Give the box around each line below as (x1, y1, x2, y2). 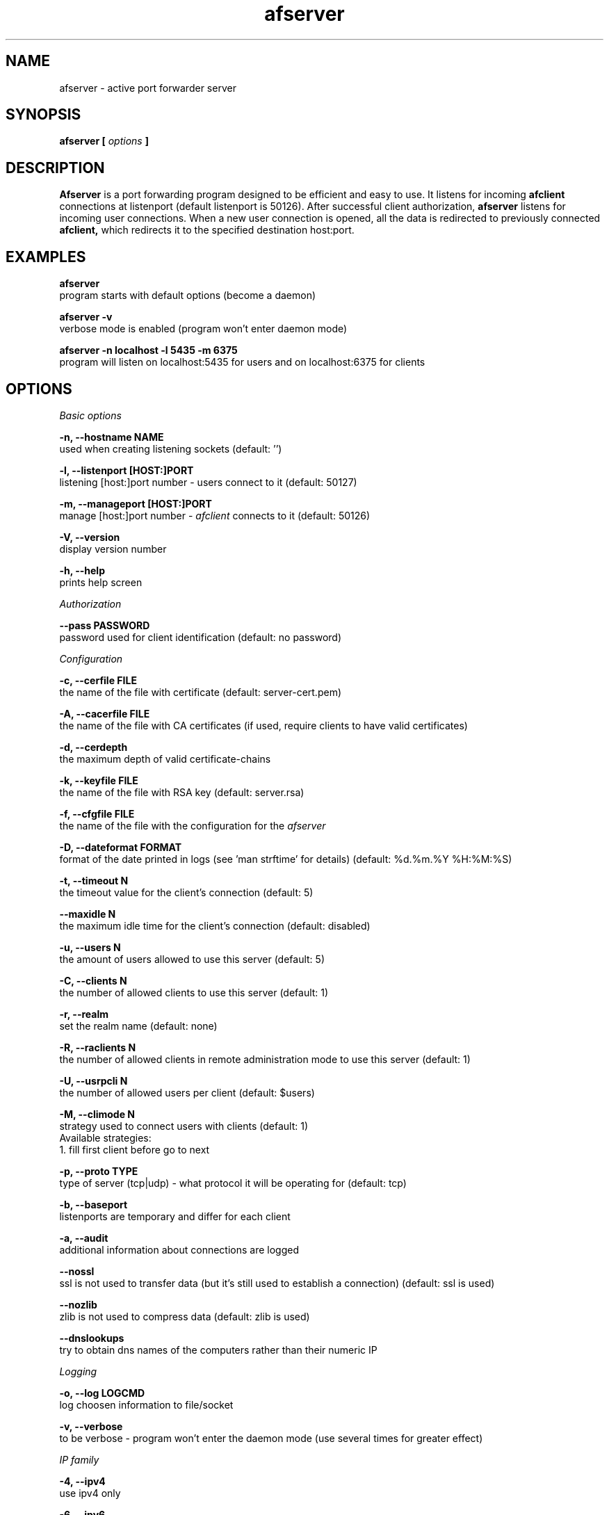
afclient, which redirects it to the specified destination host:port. (59, 224, 355, 236)
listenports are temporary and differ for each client (59, 1210, 291, 1222)
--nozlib (59, 1298, 97, 1311)
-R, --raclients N (59, 1041, 136, 1053)
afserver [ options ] (59, 135, 149, 147)
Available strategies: (59, 1131, 152, 1144)
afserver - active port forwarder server (59, 81, 236, 94)
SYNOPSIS (6, 106, 81, 124)
